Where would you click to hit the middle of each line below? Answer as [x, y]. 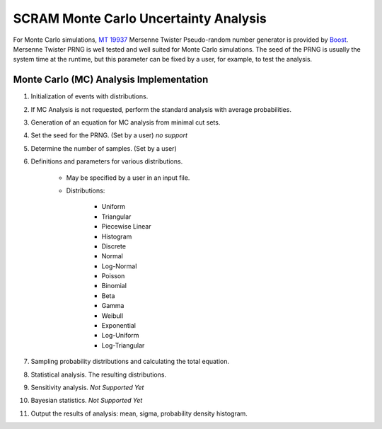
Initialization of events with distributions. [89, 96]
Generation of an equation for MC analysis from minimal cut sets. [126, 122]
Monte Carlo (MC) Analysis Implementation [111, 80]
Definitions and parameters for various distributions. [107, 161]
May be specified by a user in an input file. [128, 178]
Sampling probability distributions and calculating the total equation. [130, 362]
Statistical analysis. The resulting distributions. [98, 374]
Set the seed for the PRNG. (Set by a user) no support [109, 135]
